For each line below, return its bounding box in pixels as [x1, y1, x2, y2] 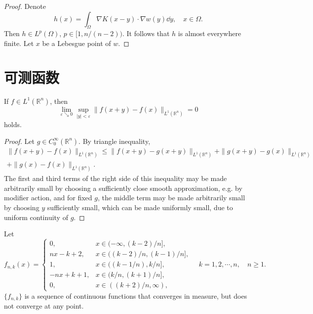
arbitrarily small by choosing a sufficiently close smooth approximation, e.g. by [4, 182, 242, 193]
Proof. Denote [4, 1, 46, 11]
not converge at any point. [4, 300, 84, 311]
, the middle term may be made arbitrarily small [97, 192, 245, 203]
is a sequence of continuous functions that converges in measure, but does [24, 290, 247, 301]
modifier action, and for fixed [4, 192, 92, 203]
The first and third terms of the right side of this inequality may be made [4, 173, 227, 183]
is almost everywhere [178, 28, 241, 39]
